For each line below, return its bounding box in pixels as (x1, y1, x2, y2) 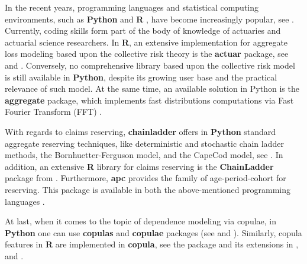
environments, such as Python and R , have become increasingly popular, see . (5, 12, 294, 25)
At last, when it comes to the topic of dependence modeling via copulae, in (5, 215, 277, 227)
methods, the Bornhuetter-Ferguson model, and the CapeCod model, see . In (5, 149, 283, 161)
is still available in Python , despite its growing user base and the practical (5, 70, 277, 83)
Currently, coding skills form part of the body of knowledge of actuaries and (5, 24, 281, 37)
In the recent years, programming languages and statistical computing (5, 1, 259, 13)
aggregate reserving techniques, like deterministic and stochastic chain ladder (5, 137, 284, 149)
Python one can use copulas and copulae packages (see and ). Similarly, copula (5, 226, 302, 239)
